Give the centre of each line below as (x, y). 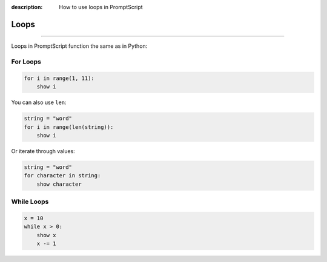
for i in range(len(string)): (69, 127)
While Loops (30, 201)
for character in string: (62, 176)
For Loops (26, 62)
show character (59, 184)
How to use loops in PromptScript (101, 7)
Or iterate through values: (43, 151)
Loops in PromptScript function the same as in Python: (79, 46)
